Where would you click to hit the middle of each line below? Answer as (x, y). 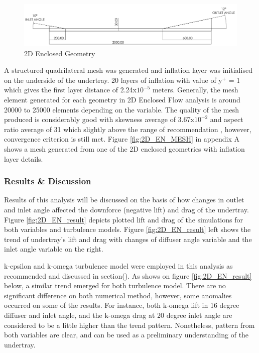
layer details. (24, 158)
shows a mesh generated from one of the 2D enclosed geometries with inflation (124, 148)
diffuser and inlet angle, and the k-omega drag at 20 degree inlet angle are (118, 315)
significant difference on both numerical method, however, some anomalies (118, 295)
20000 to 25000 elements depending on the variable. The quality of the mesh (122, 109)
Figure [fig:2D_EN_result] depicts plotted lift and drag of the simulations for (123, 219)
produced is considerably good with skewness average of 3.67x (99, 119)
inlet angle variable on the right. (54, 249)
